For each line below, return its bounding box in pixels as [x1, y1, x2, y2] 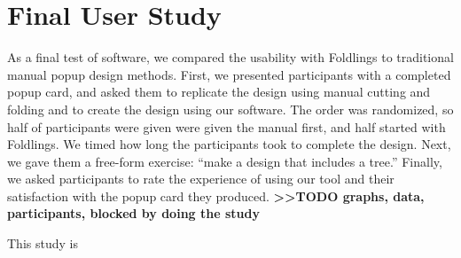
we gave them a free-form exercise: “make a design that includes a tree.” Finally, [7, 152, 442, 170]
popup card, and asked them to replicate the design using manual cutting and [7, 82, 431, 101]
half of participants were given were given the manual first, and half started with [7, 117, 446, 136]
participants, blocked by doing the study [7, 204, 260, 223]
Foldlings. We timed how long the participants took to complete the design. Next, [7, 135, 451, 153]
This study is [7, 234, 78, 253]
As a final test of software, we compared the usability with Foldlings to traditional [7, 48, 454, 66]
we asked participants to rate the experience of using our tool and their [7, 169, 395, 188]
